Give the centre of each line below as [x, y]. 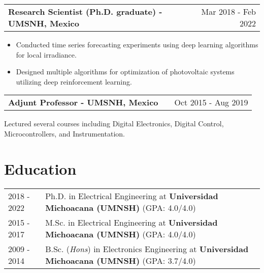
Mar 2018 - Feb [228, 11]
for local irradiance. [46, 54]
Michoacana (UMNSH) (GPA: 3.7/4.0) [121, 260]
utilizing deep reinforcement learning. [74, 81]
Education [40, 168]
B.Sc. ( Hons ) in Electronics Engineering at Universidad [147, 249]
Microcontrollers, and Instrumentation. [64, 133]
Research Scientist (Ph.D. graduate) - [85, 11]
